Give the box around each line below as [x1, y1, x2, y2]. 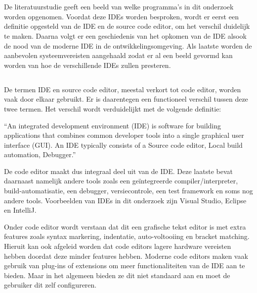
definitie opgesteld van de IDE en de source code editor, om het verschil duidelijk [4, 21, 250, 31]
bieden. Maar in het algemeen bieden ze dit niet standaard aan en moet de [4, 270, 230, 280]
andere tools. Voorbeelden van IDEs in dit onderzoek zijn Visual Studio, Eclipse [4, 195, 247, 205]
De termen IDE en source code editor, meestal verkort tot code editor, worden [4, 84, 241, 94]
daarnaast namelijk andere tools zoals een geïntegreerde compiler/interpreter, [4, 176, 238, 186]
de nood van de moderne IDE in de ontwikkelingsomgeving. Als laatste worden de [4, 40, 252, 51]
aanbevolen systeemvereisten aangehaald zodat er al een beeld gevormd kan [4, 50, 233, 60]
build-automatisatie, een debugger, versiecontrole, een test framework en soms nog [4, 185, 253, 196]
